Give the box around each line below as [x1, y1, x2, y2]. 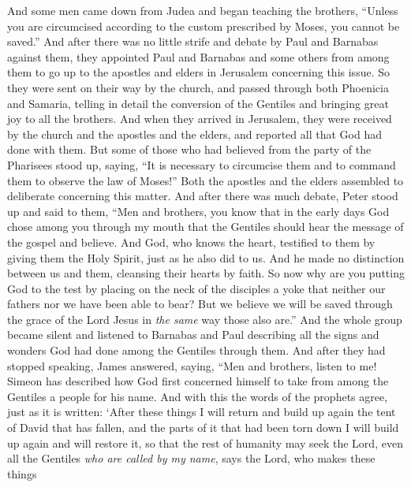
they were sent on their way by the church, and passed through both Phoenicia [7, 79, 389, 95]
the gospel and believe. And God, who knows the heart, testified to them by [7, 233, 376, 250]
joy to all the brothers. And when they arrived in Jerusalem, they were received [7, 110, 392, 127]
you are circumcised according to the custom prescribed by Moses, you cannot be [7, 17, 400, 34]
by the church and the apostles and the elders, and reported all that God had [7, 125, 382, 142]
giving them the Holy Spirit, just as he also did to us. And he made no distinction [7, 249, 405, 266]
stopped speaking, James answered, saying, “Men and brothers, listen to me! [7, 357, 377, 374]
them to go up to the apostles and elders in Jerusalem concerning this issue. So [7, 64, 390, 80]
